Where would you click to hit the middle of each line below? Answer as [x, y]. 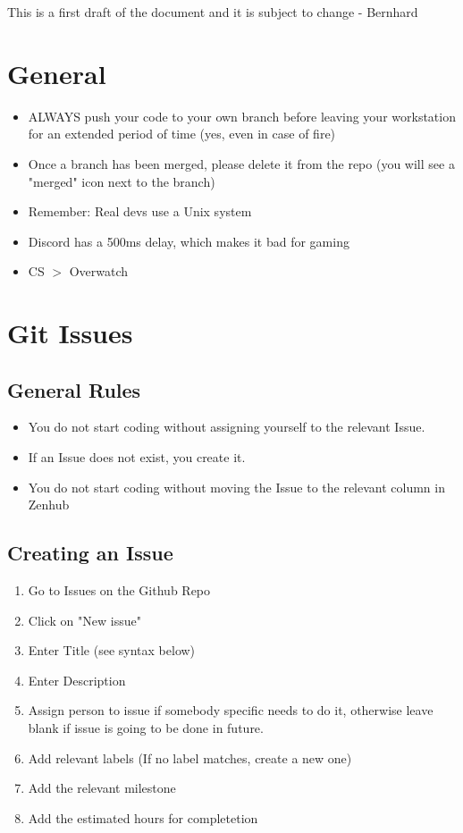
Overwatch [99, 271]
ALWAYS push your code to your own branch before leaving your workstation [242, 116]
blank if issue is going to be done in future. [146, 728]
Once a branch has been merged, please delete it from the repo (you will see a [241, 163]
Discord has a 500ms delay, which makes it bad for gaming [189, 241]
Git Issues [70, 333]
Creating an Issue [90, 553]
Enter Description [77, 680]
